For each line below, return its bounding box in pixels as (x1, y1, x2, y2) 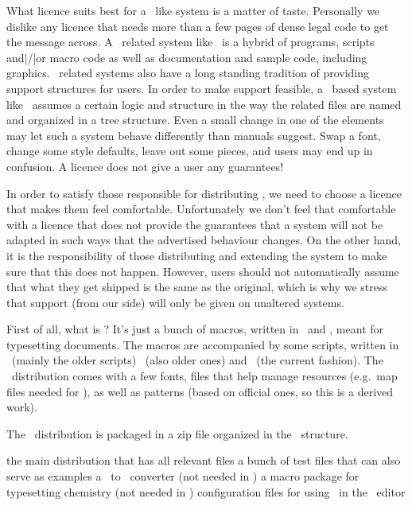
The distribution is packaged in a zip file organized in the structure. (6, 425, 348, 442)
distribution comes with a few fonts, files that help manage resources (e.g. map (11, 368, 398, 384)
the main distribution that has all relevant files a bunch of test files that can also (6, 452, 401, 469)
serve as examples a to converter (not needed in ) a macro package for (6, 468, 360, 485)
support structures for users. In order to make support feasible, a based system (6, 80, 397, 96)
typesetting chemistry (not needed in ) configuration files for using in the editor (6, 483, 406, 500)
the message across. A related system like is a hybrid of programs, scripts (6, 33, 375, 50)
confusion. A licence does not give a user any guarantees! (6, 158, 284, 174)
